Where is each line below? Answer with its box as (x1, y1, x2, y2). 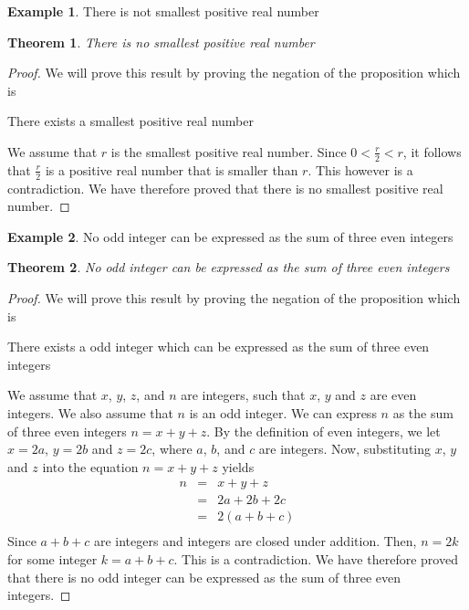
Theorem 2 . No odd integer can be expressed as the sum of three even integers (7, 258, 450, 277)
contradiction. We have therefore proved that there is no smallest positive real (7, 178, 443, 197)
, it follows (402, 142, 462, 161)
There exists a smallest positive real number (7, 111, 254, 131)
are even (370, 385, 417, 405)
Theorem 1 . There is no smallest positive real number (7, 32, 315, 51)
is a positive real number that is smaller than (45, 160, 298, 179)
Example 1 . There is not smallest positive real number (7, 2, 319, 20)
